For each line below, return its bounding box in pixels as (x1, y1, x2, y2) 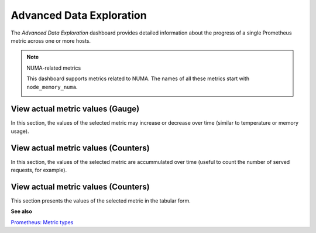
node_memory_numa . (26, 83, 78, 90)
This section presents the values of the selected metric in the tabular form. (11, 197, 191, 204)
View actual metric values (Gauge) (11, 104, 140, 114)
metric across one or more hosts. (11, 37, 91, 44)
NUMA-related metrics (26, 64, 81, 71)
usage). (11, 128, 29, 135)
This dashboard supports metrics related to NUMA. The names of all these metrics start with (26, 75, 250, 82)
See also (11, 208, 32, 215)
